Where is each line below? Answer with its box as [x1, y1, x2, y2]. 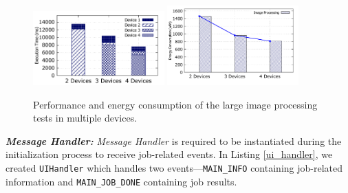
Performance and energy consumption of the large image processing [33, 97, 318, 111]
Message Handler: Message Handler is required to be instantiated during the [6, 133, 342, 148]
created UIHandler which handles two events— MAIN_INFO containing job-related [6, 161, 342, 175]
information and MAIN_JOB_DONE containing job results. [6, 174, 237, 188]
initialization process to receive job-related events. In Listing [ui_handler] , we [6, 147, 333, 161]
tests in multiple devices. [33, 111, 138, 125]
